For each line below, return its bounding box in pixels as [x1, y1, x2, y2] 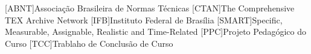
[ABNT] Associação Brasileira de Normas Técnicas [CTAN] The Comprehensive [5, 2, 295, 14]
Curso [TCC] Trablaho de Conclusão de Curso [5, 37, 173, 49]
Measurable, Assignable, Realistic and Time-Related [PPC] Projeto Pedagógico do [5, 25, 306, 38]
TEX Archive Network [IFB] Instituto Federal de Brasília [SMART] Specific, [5, 13, 283, 26]
